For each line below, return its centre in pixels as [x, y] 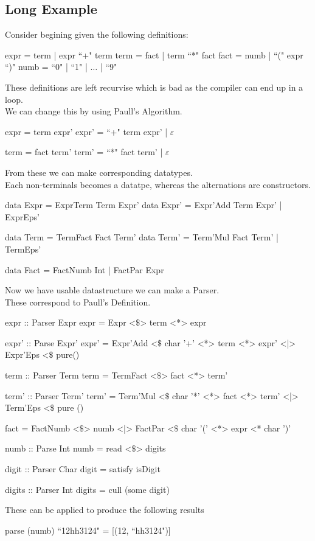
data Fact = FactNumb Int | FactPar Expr [85, 269]
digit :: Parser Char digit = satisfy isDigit [83, 469]
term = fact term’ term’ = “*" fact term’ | [84, 152]
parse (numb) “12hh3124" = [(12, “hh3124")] [88, 530]
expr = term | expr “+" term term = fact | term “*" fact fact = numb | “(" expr [154, 54]
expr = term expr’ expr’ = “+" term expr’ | [86, 131]
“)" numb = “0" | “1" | [46, 67]
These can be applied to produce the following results [105, 510]
